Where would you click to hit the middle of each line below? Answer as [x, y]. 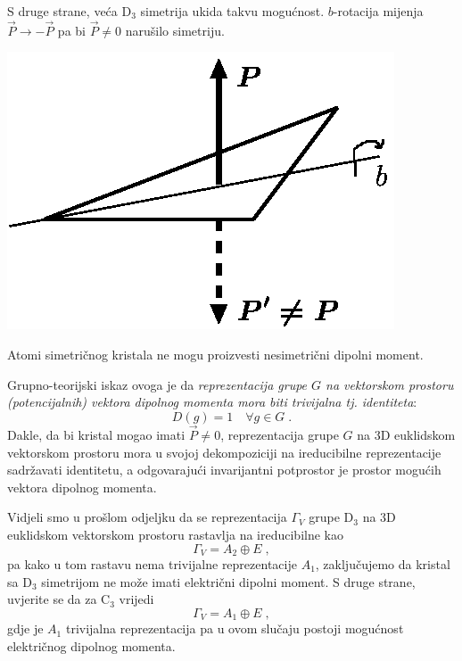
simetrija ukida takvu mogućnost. [232, 11]
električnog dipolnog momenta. [91, 645]
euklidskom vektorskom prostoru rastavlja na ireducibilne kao [175, 534]
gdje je [25, 628]
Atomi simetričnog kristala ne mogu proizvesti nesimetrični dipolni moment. [215, 354]
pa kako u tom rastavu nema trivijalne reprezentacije [152, 564]
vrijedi [136, 599]
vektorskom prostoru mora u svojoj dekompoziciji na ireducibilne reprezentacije [224, 452]
